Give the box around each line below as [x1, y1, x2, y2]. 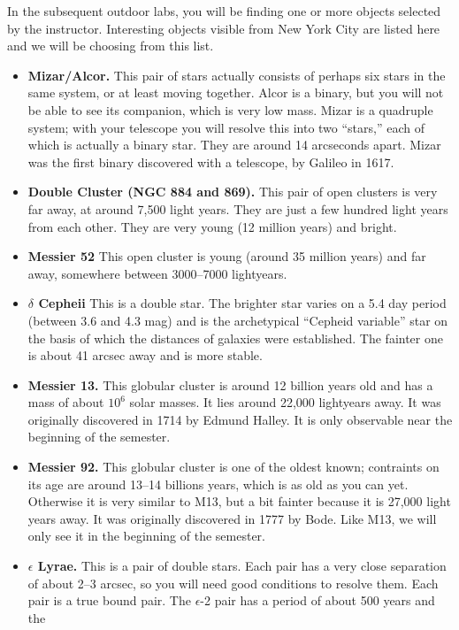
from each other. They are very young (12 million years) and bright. [27, 217, 397, 235]
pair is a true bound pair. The [27, 591, 191, 610]
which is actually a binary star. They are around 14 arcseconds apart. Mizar [27, 135, 441, 154]
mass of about [27, 393, 104, 411]
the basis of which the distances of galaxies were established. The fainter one [27, 328, 443, 347]
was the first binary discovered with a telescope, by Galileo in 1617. [27, 152, 394, 171]
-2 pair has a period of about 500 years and [200, 591, 435, 610]
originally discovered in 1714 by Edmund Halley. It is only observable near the [27, 410, 453, 428]
